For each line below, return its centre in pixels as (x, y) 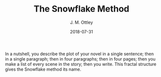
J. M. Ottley (81, 22)
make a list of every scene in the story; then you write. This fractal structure (81, 64)
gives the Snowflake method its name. (43, 69)
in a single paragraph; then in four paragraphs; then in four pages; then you (80, 59)
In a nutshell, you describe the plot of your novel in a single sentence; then (80, 54)
